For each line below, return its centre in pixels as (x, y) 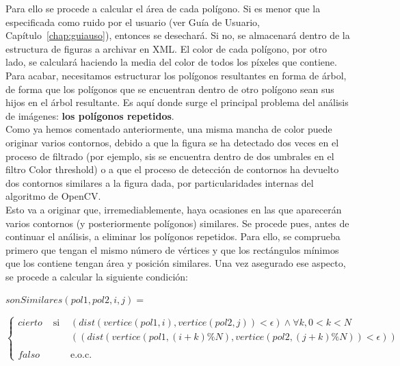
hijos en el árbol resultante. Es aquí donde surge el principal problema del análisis (177, 102)
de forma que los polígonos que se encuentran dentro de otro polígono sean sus (170, 89)
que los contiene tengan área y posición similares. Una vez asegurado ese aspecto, (176, 263)
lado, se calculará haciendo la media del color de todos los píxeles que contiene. (171, 62)
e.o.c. (81, 355)
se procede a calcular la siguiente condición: (97, 276)
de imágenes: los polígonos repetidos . (90, 115)
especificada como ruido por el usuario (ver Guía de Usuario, (133, 22)
